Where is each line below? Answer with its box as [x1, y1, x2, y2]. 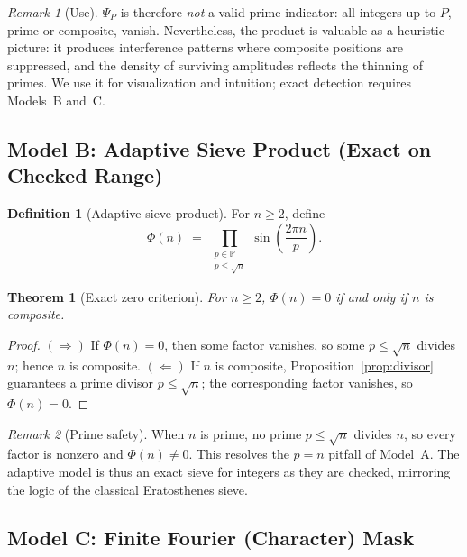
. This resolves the [188, 444, 289, 463]
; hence [14, 355, 54, 374]
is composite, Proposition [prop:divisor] [215, 355, 434, 374]
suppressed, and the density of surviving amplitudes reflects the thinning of [7, 55, 424, 74]
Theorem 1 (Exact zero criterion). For [7, 287, 226, 306]
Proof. [7, 334, 41, 353]
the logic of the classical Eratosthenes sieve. [7, 479, 248, 498]
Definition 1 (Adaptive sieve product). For [7, 204, 251, 223]
